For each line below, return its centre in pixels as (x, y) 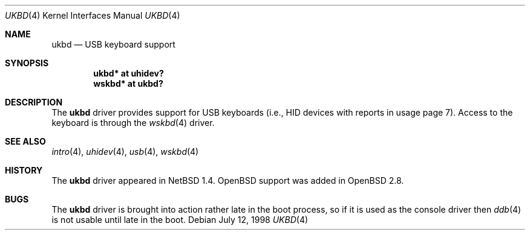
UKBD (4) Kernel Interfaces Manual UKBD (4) (93, 15)
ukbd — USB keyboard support (113, 44)
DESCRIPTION (34, 102)
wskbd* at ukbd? (128, 83)
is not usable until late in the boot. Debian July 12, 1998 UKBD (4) (180, 220)
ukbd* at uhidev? (129, 73)
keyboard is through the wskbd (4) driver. (133, 123)
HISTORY (24, 170)
